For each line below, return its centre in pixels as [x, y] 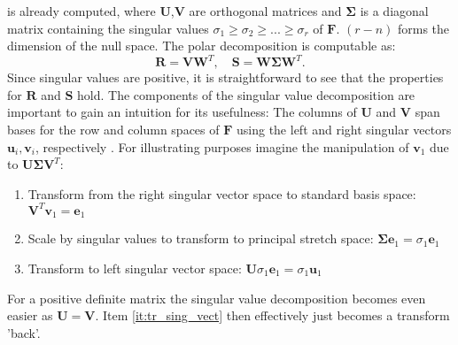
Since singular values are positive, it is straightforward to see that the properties [225, 77]
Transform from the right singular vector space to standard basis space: [222, 193]
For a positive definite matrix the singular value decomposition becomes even [217, 298]
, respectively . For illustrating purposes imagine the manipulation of [222, 146]
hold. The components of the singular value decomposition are [246, 94]
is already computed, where [82, 11]
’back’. [24, 332]
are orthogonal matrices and [265, 11]
